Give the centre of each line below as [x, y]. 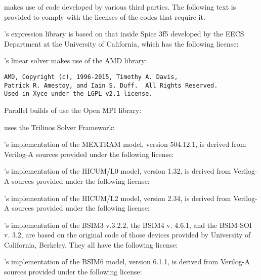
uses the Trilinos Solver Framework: [59, 127]
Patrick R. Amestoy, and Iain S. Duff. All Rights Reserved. [111, 85]
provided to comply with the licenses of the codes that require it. [105, 16]
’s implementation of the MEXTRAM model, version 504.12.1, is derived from [125, 144]
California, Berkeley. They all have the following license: [91, 244]
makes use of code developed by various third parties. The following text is [120, 7]
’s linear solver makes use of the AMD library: [76, 61]
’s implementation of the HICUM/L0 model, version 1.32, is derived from [118, 171]
